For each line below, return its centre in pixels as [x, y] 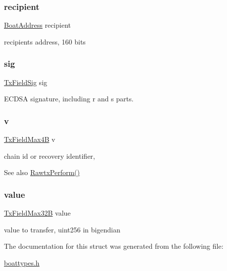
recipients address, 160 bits [45, 41]
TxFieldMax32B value [37, 213]
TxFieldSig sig [26, 82]
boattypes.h [22, 262]
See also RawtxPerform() [42, 172]
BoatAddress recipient [37, 25]
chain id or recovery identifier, [50, 156]
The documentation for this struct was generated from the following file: [114, 246]
